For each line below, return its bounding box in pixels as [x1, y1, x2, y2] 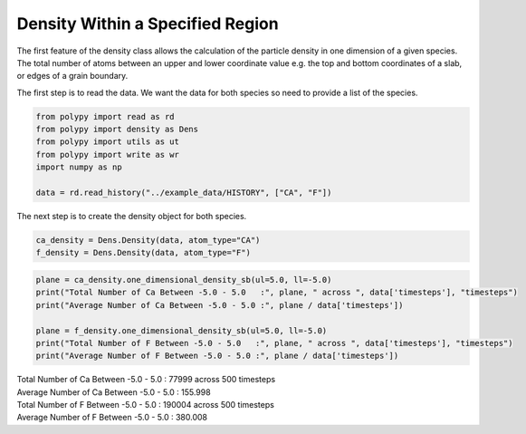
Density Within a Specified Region [16, 14, 280, 34]
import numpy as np [35, 162, 122, 172]
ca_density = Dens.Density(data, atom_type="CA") [35, 236, 261, 246]
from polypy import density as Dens [35, 124, 199, 135]
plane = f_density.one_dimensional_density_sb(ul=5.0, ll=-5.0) [35, 325, 328, 335]
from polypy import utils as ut [35, 137, 180, 147]
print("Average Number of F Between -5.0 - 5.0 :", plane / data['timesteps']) [35, 351, 399, 362]
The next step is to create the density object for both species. [16, 211, 247, 222]
